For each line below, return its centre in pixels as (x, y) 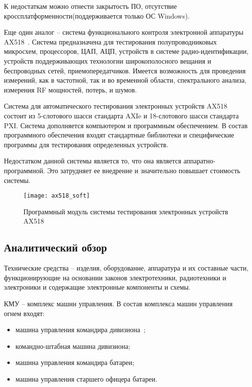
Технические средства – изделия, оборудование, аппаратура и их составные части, (126, 268)
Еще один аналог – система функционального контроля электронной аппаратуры (124, 32)
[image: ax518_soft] (57, 196)
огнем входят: (24, 313)
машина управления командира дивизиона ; (80, 330)
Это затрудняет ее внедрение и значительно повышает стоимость (144, 170)
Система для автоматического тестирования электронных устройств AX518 (116, 106)
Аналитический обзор (55, 247)
